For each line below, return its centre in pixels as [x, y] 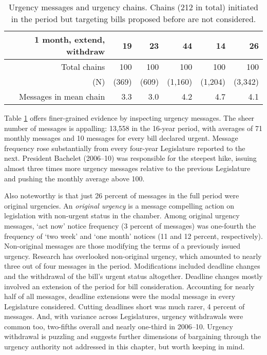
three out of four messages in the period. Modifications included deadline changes [132, 266]
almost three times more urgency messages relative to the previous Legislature [127, 168]
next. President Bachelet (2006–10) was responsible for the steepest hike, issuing [130, 158]
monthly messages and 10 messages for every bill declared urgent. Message [121, 138]
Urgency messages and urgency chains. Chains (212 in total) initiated [133, 7]
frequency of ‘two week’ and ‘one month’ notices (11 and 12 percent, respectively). [133, 236]
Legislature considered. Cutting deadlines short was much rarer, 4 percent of [125, 306]
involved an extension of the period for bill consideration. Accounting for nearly [129, 286]
